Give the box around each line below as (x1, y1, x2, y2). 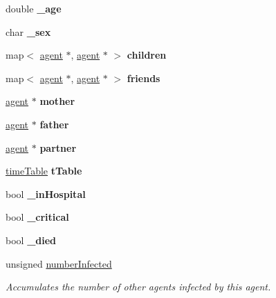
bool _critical (6, 210, 69, 224)
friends (127, 70, 160, 85)
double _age (6, 1, 62, 15)
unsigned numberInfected (6, 256, 112, 270)
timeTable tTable (6, 163, 82, 178)
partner (39, 140, 77, 155)
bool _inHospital (6, 186, 86, 201)
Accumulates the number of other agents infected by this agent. (6, 279, 271, 294)
